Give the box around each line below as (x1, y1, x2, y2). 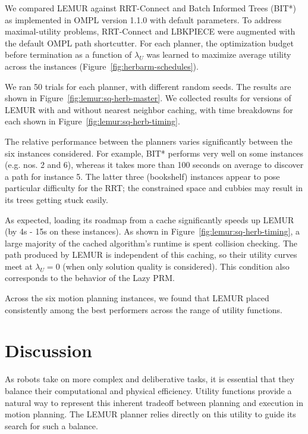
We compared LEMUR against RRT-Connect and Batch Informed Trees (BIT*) (5, 2, 297, 14)
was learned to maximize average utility (146, 48, 291, 61)
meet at (5, 260, 33, 272)
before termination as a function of (5, 48, 132, 61)
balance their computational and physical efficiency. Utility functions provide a (5, 384, 292, 396)
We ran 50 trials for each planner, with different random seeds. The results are (5, 80, 291, 92)
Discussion (5, 338, 92, 363)
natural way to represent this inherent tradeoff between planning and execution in (5, 396, 304, 408)
